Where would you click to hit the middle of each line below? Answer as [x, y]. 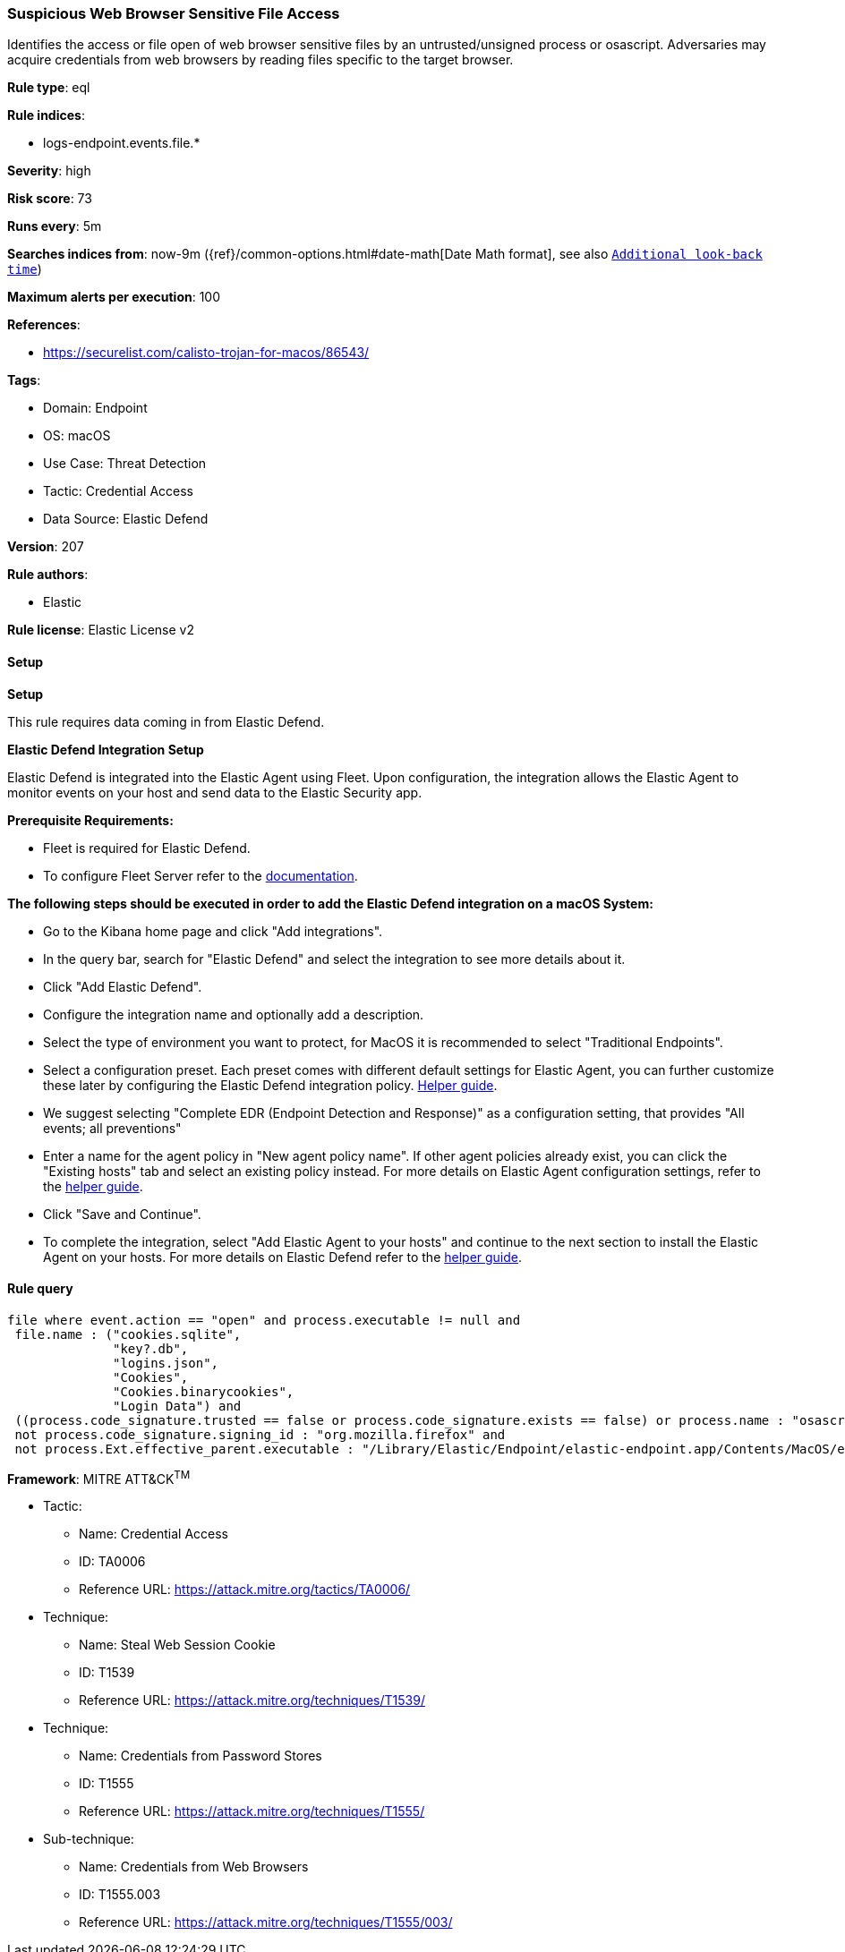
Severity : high [49, 171]
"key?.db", [151, 1348]
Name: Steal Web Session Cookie [177, 1645]
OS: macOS [77, 436]
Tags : [24, 380]
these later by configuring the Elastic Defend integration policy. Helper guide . [270, 1085]
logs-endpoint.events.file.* [122, 143]
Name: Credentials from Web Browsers [194, 1867]
